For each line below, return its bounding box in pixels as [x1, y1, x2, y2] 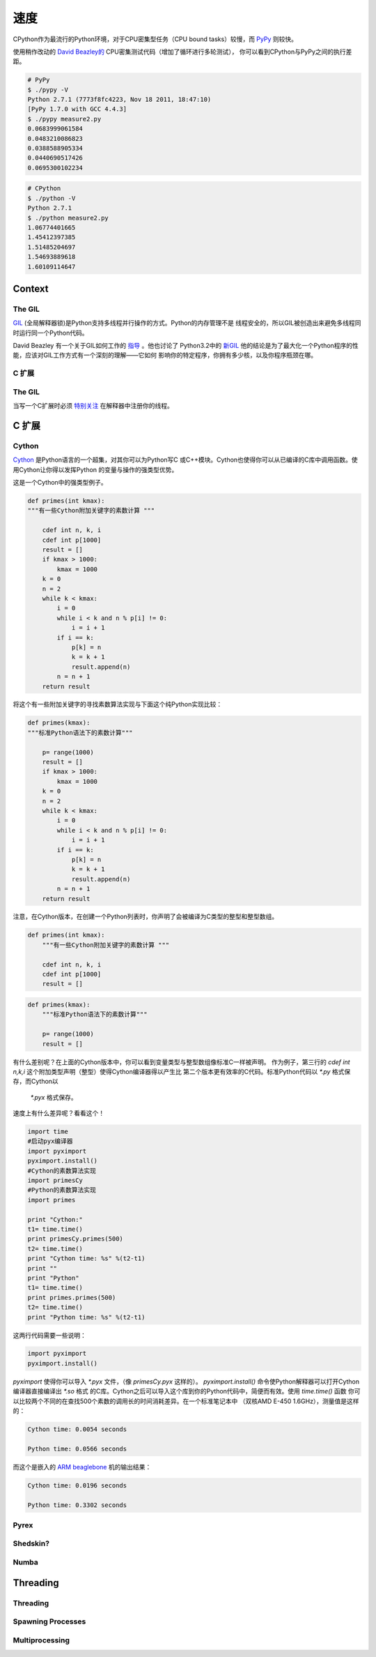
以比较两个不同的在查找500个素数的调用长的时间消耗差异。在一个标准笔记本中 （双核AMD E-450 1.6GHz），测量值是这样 [13, 1397, 359, 1405]
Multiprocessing [13, 1635, 70, 1645]
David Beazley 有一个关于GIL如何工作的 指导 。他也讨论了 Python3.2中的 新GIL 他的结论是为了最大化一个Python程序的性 [13, 342, 359, 350]
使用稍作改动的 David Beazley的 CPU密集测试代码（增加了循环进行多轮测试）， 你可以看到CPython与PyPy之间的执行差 [13, 47, 352, 56]
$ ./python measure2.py [27, 213, 109, 222]
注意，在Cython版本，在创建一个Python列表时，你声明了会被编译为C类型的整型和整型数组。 [13, 912, 279, 921]
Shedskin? [13, 1538, 50, 1548]
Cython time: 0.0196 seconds [27, 1481, 127, 1489]
